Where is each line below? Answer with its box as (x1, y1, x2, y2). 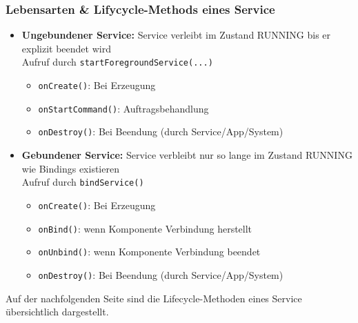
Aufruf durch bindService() (21, 175, 144, 189)
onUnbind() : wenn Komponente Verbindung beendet (38, 244, 261, 259)
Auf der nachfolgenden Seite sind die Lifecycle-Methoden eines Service (6, 291, 302, 305)
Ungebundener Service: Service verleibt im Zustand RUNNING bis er (21, 28, 331, 42)
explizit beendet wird (21, 41, 111, 55)
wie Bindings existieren (21, 161, 119, 175)
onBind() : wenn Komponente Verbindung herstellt (38, 221, 252, 235)
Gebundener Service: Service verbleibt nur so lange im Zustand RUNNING (21, 148, 352, 162)
